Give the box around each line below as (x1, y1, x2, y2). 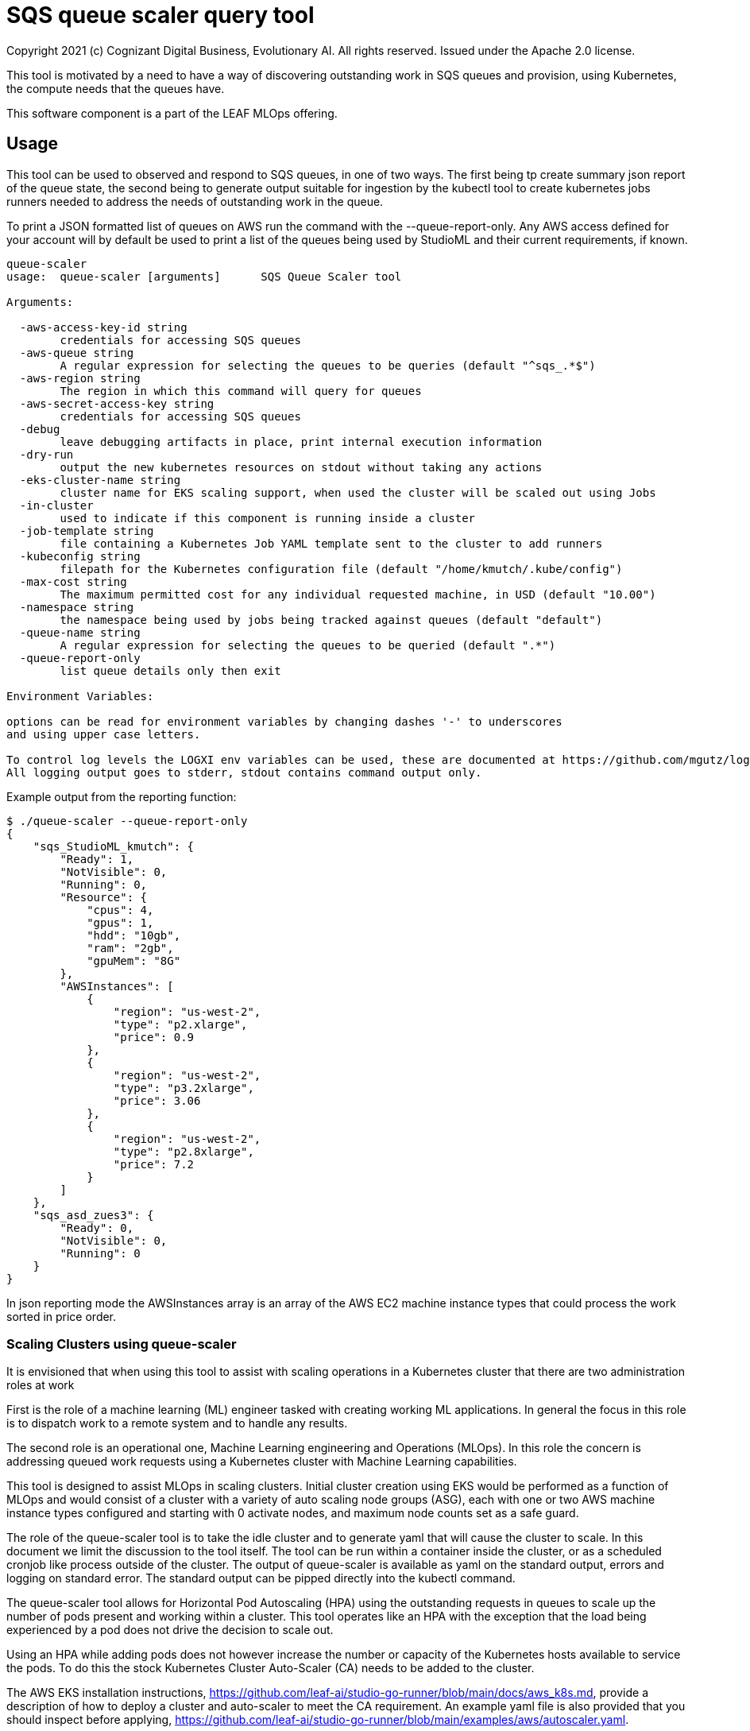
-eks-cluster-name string (19, 473, 181, 486)
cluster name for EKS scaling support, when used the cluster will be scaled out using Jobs (60, 486, 656, 499)
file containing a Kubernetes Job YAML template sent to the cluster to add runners (60, 536, 603, 550)
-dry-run (19, 447, 74, 461)
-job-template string (19, 524, 154, 537)
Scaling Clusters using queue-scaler (6, 1335, 237, 1352)
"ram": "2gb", (87, 941, 174, 955)
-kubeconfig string (19, 549, 141, 563)
